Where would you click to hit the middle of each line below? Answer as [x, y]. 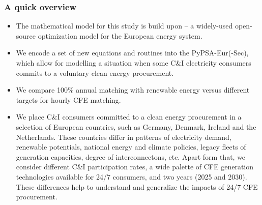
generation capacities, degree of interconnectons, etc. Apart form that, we [131, 156]
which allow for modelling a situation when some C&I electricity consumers [134, 63]
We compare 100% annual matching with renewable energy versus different [133, 90]
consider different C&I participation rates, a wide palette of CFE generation [135, 167]
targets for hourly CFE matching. [68, 99]
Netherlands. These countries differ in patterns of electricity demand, [124, 137]
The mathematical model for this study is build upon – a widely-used [124, 26]
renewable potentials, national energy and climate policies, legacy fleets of [131, 147]
